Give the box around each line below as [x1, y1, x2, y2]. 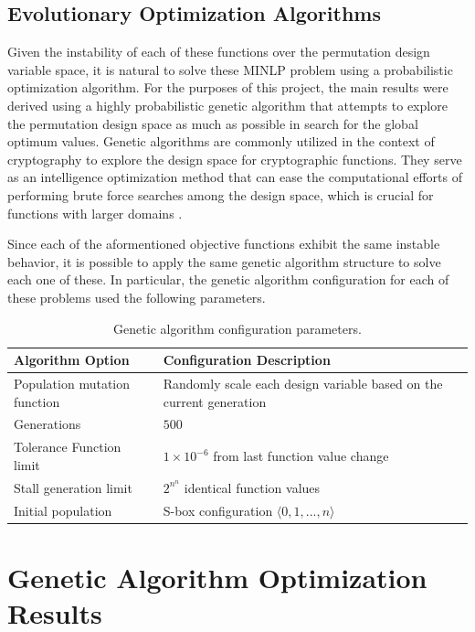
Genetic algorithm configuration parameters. [113, 318, 362, 337]
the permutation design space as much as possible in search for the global [7, 113, 418, 133]
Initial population [14, 500, 112, 520]
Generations [14, 414, 81, 434]
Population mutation [14, 373, 131, 392]
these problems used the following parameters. [7, 287, 266, 306]
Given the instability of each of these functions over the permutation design [7, 42, 430, 61]
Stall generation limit [14, 477, 132, 497]
